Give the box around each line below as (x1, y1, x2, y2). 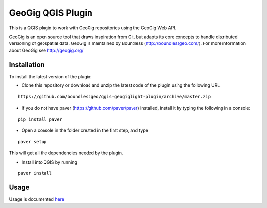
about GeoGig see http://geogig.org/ (9, 47, 84, 53)
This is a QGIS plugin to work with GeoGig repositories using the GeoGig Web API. (9, 25, 177, 31)
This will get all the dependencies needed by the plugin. (9, 150, 123, 156)
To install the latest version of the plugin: (9, 73, 92, 79)
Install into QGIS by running (21, 159, 78, 165)
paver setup (18, 139, 47, 144)
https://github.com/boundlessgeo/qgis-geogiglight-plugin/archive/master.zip (18, 94, 211, 100)
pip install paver (18, 117, 63, 122)
